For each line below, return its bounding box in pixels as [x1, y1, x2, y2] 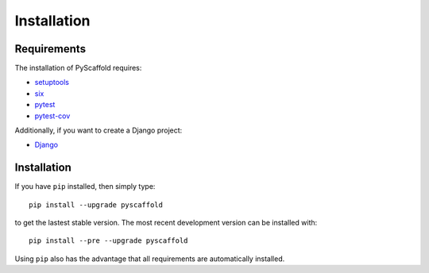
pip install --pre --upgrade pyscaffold [29, 236, 188, 245]
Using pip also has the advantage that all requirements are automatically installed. [14, 254, 285, 263]
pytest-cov [34, 111, 71, 121]
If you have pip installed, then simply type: [14, 182, 156, 191]
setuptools [34, 78, 69, 87]
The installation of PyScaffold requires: [14, 63, 142, 73]
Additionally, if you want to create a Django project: [14, 125, 183, 135]
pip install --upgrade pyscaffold [29, 200, 163, 210]
